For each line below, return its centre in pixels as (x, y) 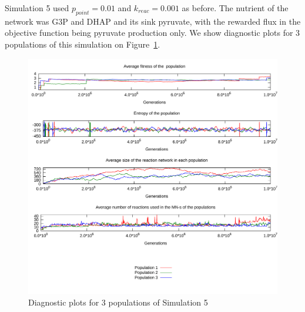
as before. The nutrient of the (235, 8)
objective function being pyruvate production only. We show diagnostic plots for (149, 33)
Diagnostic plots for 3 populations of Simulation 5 (118, 302)
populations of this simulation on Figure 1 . (83, 44)
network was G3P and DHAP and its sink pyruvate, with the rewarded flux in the (153, 21)
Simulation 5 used (37, 8)
